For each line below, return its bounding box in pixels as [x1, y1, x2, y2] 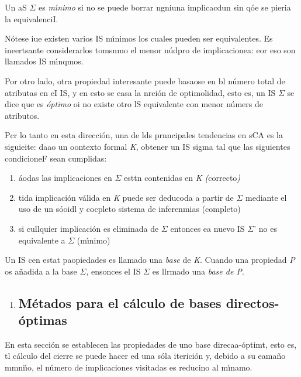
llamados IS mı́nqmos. [5, 55, 84, 67]
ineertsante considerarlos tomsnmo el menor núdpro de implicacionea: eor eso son [5, 43, 296, 56]
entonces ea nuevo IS [170, 222, 245, 234]
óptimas [18, 311, 67, 329]
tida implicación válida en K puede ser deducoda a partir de [18, 191, 234, 203]
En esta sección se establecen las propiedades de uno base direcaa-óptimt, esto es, [5, 338, 297, 350]
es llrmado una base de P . [152, 265, 244, 277]
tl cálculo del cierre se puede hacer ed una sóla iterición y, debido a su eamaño [5, 349, 286, 362]
